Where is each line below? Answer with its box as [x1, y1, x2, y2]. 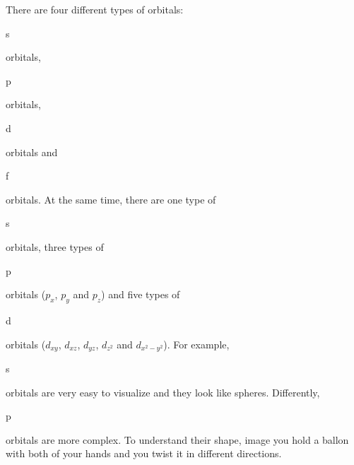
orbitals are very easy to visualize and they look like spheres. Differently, [6, 384, 320, 399]
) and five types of [101, 287, 180, 302]
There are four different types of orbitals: [6, 2, 184, 16]
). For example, [163, 336, 230, 351]
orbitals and [6, 144, 58, 159]
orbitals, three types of [6, 239, 104, 254]
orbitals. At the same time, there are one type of [6, 192, 216, 206]
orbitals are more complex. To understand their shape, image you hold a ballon [6, 432, 349, 447]
